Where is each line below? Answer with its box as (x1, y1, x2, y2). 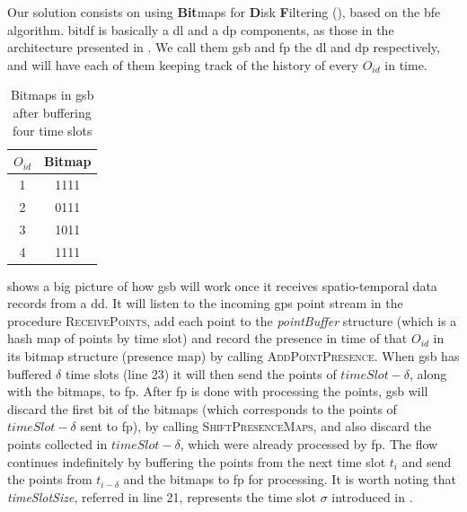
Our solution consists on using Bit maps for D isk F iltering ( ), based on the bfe (7, 3, 441, 21)
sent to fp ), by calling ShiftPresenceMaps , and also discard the (80, 417, 432, 436)
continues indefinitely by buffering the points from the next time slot (7, 452, 386, 471)
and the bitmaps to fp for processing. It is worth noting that (123, 470, 456, 489)
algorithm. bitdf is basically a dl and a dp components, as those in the (7, 20, 394, 39)
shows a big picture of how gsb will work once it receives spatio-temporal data (7, 276, 437, 295)
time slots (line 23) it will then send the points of (65, 364, 337, 383)
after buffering (13, 102, 92, 121)
